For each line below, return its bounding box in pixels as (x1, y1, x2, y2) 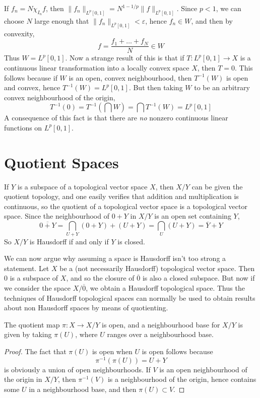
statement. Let (4, 262, 49, 273)
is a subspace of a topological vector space (17, 181, 148, 191)
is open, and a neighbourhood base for (102, 319, 220, 329)
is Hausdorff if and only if (29, 236, 109, 246)
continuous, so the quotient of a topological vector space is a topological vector (4, 201, 247, 211)
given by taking (4, 329, 52, 340)
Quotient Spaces (4, 152, 119, 172)
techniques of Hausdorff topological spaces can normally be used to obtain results (4, 292, 255, 303)
